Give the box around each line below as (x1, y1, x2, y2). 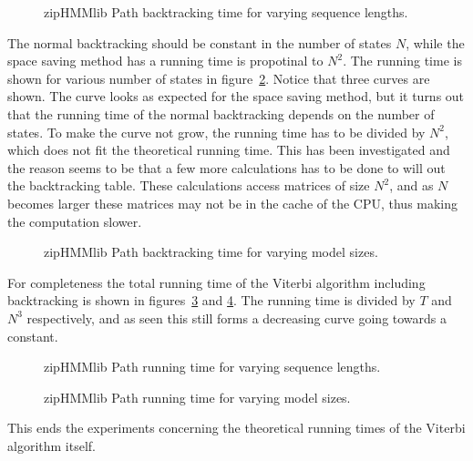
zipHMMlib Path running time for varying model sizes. (44, 387, 351, 406)
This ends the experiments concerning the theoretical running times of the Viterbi (7, 418, 466, 437)
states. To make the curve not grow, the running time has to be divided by (7, 122, 426, 141)
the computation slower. (7, 211, 142, 230)
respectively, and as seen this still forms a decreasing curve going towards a (26, 308, 447, 327)
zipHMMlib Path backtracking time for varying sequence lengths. (44, 3, 408, 21)
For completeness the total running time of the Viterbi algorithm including (7, 272, 426, 292)
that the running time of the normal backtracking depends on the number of (7, 104, 435, 123)
